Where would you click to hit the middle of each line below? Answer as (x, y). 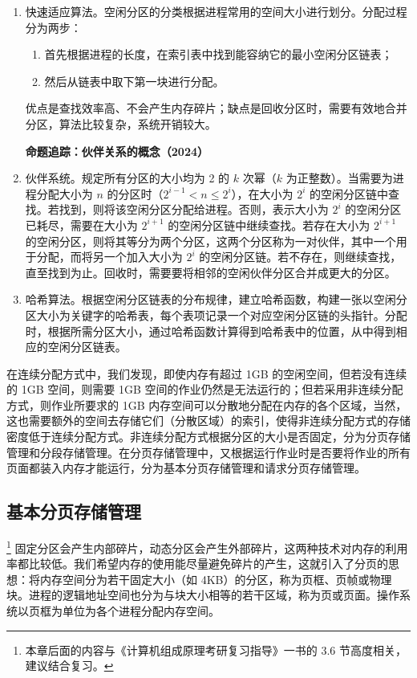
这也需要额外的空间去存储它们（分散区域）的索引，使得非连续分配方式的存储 (208, 421)
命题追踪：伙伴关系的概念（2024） (117, 151)
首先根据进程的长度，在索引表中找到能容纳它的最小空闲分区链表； (219, 54)
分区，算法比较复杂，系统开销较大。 (121, 123)
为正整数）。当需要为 (339, 178)
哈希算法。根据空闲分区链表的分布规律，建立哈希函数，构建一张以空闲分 (216, 299)
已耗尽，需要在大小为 (81, 225)
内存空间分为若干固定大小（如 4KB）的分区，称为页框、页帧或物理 (216, 579)
